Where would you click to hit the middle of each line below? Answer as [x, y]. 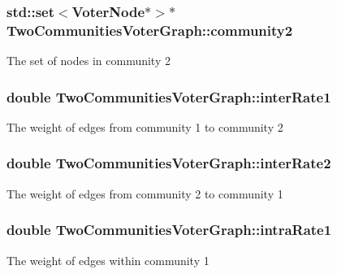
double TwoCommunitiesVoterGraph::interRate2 [169, 163]
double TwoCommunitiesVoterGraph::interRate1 [169, 96]
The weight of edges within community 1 [108, 260]
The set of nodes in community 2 [89, 61]
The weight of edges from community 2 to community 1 [145, 193]
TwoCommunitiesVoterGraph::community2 [150, 30]
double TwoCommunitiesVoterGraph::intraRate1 [169, 230]
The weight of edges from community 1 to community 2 [145, 126]
